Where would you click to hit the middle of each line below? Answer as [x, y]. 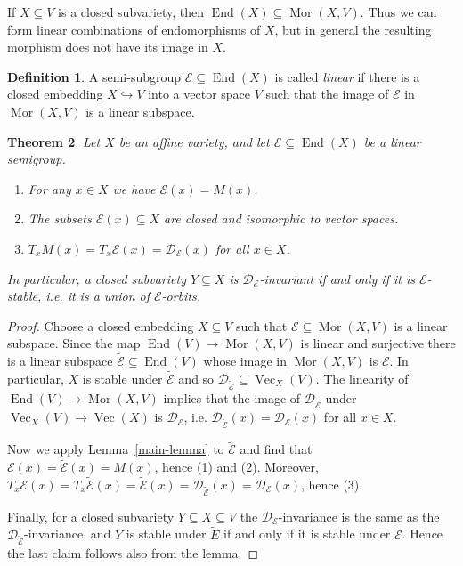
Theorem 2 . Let [54, 141]
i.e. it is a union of [97, 296]
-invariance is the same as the [359, 516]
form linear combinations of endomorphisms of [134, 29]
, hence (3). [332, 485]
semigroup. [37, 159]
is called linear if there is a [347, 76]
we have [134, 188]
